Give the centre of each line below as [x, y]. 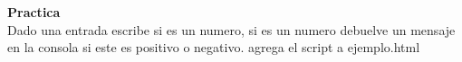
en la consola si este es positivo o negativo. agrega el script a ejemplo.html [214, 47]
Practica [34, 12]
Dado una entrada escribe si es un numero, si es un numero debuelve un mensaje [231, 29]
